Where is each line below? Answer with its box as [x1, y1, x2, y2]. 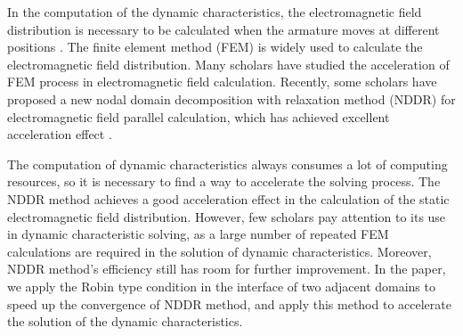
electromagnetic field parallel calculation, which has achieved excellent [7, 107, 390, 126]
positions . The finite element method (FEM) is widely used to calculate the [7, 37, 423, 56]
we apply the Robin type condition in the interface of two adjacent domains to [7, 276, 435, 295]
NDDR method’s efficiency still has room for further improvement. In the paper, [7, 259, 446, 278]
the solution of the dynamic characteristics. [7, 312, 243, 331]
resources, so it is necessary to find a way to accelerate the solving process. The [7, 172, 441, 191]
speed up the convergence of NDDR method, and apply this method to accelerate [7, 294, 451, 313]
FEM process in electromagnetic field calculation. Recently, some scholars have [7, 72, 437, 91]
